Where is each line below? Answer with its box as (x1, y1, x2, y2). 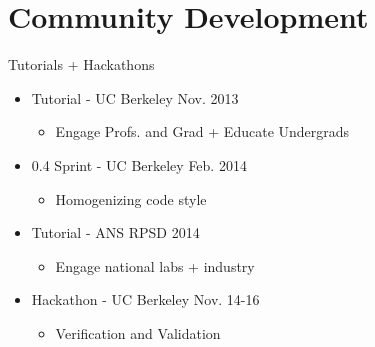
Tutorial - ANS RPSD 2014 (31, 222, 200, 243)
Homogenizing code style (55, 188, 207, 209)
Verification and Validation (55, 322, 221, 343)
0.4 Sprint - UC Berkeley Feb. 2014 (31, 154, 247, 175)
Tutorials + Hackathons (8, 54, 155, 75)
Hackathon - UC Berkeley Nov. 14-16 (31, 289, 260, 310)
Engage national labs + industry (55, 255, 255, 276)
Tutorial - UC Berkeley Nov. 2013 (31, 87, 239, 108)
